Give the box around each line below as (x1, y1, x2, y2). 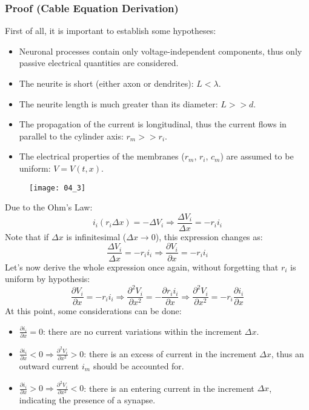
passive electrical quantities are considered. (19, 56, 179, 69)
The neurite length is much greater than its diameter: (19, 97, 218, 110)
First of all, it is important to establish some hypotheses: (5, 24, 216, 37)
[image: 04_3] (29, 183, 86, 192)
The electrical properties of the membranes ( (19, 150, 185, 163)
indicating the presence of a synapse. (19, 394, 156, 406)
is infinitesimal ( (66, 230, 127, 243)
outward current (19, 360, 79, 372)
